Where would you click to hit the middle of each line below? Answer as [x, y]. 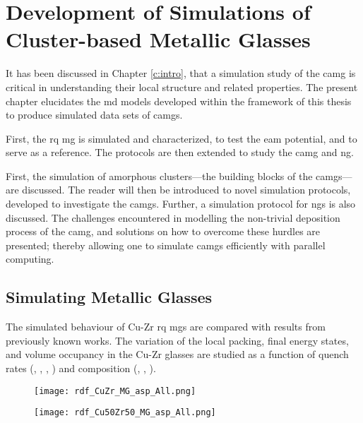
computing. [30, 259]
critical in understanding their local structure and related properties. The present [182, 87]
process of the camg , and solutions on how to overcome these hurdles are [163, 231]
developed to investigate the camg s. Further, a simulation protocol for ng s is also [181, 204]
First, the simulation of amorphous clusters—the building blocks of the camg [172, 175]
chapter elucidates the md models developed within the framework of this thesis [179, 101]
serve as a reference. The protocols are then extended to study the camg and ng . [180, 152]
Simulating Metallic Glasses [109, 297]
